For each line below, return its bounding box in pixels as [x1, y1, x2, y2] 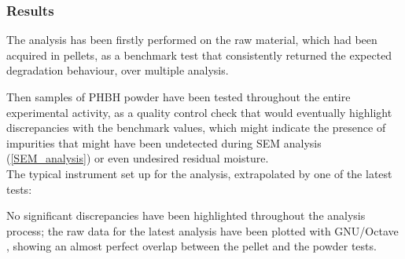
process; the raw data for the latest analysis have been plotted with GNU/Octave [6, 222, 399, 239]
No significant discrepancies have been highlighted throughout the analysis [6, 207, 366, 224]
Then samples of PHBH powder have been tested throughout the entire [6, 89, 351, 104]
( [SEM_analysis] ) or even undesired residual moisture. [6, 150, 269, 166]
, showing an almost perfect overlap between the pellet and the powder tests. [6, 238, 377, 254]
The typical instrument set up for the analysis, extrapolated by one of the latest [6, 165, 392, 181]
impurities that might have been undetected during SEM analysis [6, 134, 322, 151]
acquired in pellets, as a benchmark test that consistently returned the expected [6, 46, 392, 63]
